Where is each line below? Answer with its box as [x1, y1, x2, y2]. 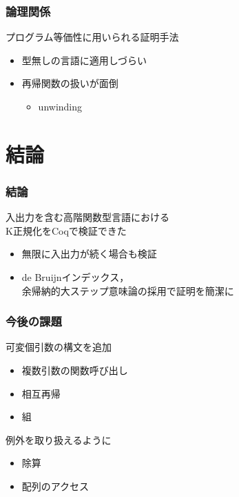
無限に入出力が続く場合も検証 [21, 246, 157, 261]
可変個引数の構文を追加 [6, 340, 112, 354]
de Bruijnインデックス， [21, 269, 129, 284]
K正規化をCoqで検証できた [6, 223, 127, 237]
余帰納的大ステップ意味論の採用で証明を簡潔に [21, 283, 234, 298]
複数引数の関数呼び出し [21, 362, 128, 377]
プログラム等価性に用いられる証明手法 [6, 30, 179, 44]
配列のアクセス [21, 478, 90, 493]
